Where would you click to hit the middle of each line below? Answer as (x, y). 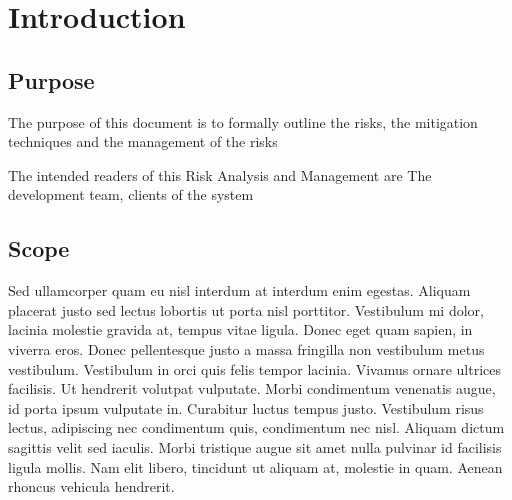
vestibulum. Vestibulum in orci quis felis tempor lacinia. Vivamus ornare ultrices (255, 368)
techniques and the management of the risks (143, 141)
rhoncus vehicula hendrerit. (91, 486)
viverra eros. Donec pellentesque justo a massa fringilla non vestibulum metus (246, 348)
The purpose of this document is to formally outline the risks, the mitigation (243, 121)
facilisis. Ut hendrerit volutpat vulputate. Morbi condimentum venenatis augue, (252, 388)
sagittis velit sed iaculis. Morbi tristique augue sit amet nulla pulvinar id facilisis (255, 446)
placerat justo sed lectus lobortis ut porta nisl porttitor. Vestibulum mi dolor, (246, 309)
